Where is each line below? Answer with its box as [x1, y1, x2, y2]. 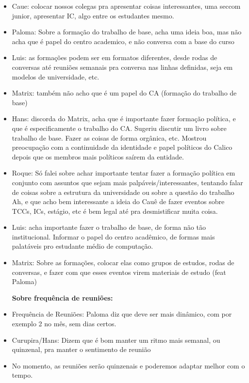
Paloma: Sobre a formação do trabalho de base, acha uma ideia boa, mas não [12, 27, 242, 37]
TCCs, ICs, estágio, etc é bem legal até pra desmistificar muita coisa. [12, 206, 218, 216]
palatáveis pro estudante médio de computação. [12, 241, 153, 251]
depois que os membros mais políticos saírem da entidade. [12, 151, 184, 161]
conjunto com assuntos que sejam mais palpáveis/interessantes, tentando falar [12, 177, 243, 187]
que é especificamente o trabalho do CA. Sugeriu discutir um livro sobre [12, 123, 227, 133]
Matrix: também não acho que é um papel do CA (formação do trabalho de [12, 88, 237, 98]
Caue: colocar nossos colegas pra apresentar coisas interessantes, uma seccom [12, 1, 241, 11]
